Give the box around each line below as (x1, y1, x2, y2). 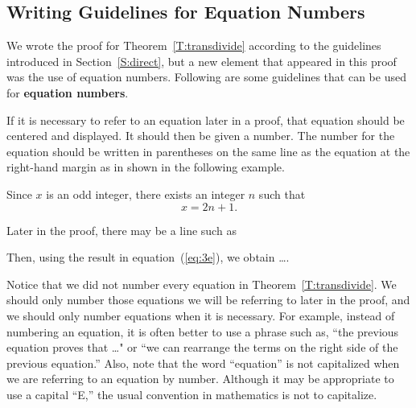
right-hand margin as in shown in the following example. (6, 159, 285, 175)
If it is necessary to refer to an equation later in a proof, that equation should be (6, 111, 405, 128)
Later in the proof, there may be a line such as (6, 221, 237, 238)
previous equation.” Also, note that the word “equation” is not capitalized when (6, 354, 400, 371)
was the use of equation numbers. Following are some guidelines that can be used (6, 68, 406, 85)
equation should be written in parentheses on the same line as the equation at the (6, 142, 410, 159)
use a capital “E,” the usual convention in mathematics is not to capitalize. (6, 385, 377, 402)
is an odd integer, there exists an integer (46, 185, 245, 202)
